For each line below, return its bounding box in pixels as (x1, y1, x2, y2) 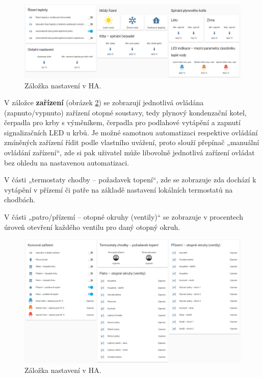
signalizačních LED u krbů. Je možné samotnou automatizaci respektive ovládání (4, 127, 258, 137)
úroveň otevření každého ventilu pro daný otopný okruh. (4, 221, 180, 232)
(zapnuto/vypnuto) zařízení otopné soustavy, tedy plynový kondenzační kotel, (4, 107, 247, 117)
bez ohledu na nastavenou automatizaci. (4, 157, 129, 168)
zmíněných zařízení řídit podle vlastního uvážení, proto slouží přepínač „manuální (4, 137, 259, 148)
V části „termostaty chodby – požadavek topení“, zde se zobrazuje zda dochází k (4, 174, 256, 185)
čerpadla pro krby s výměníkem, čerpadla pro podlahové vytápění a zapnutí (4, 117, 241, 128)
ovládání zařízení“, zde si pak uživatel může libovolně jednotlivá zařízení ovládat (4, 147, 255, 158)
